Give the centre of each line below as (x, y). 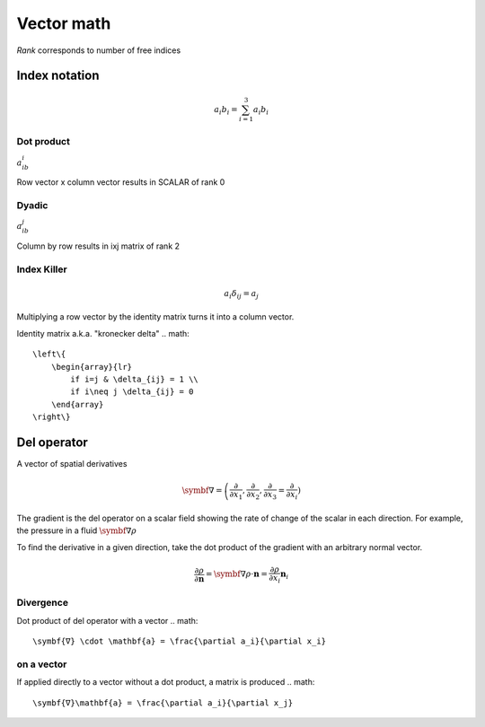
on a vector (42, 664)
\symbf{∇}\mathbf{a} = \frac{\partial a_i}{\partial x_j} (163, 703)
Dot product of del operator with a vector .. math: (107, 620)
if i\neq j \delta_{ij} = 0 (132, 392)
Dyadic (32, 206)
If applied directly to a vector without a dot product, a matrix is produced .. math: (166, 682)
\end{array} (77, 404)
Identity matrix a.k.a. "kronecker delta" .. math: (103, 333)
